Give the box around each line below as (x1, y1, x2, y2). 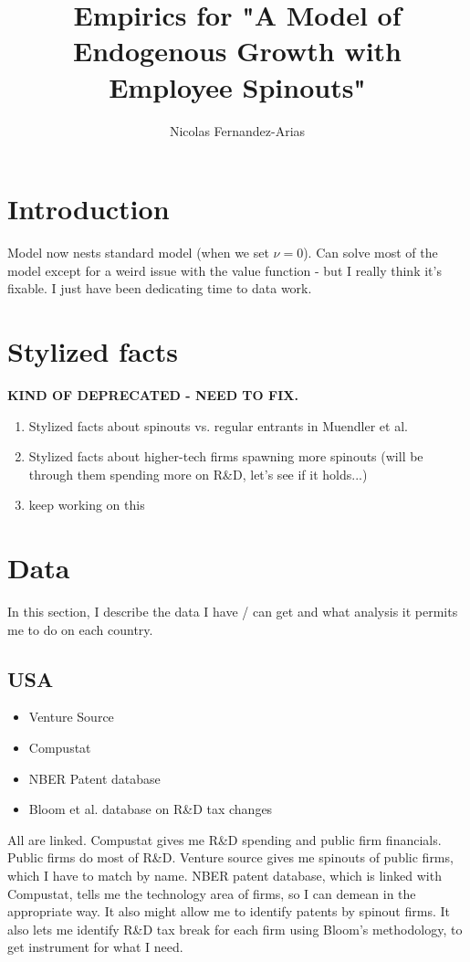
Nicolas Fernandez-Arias (169, 121, 306, 140)
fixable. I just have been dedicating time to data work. (7, 279, 312, 298)
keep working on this (28, 495, 145, 514)
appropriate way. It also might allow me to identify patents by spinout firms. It (7, 902, 450, 921)
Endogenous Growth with (72, 32, 402, 69)
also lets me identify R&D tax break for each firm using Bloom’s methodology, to (7, 919, 463, 938)
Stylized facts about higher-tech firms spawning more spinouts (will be (28, 447, 423, 466)
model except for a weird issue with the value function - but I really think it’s (7, 260, 442, 280)
